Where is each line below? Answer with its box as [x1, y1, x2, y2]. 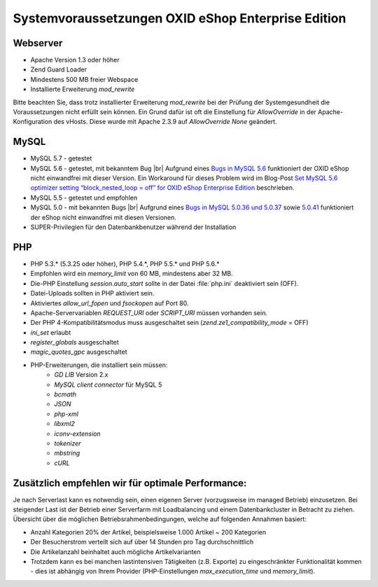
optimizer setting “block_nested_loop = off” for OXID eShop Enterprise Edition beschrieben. [30, 184, 295, 192]
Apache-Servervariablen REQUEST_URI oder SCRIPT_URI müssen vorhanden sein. [30, 308, 267, 317]
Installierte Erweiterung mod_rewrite [30, 85, 135, 94]
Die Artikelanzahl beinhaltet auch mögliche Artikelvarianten [30, 547, 201, 556]
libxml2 [54, 420, 75, 428]
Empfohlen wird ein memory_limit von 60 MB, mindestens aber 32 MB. [30, 270, 234, 278]
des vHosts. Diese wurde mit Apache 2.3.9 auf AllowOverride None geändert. [53, 118, 277, 126]
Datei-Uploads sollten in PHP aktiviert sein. [30, 289, 155, 298]
